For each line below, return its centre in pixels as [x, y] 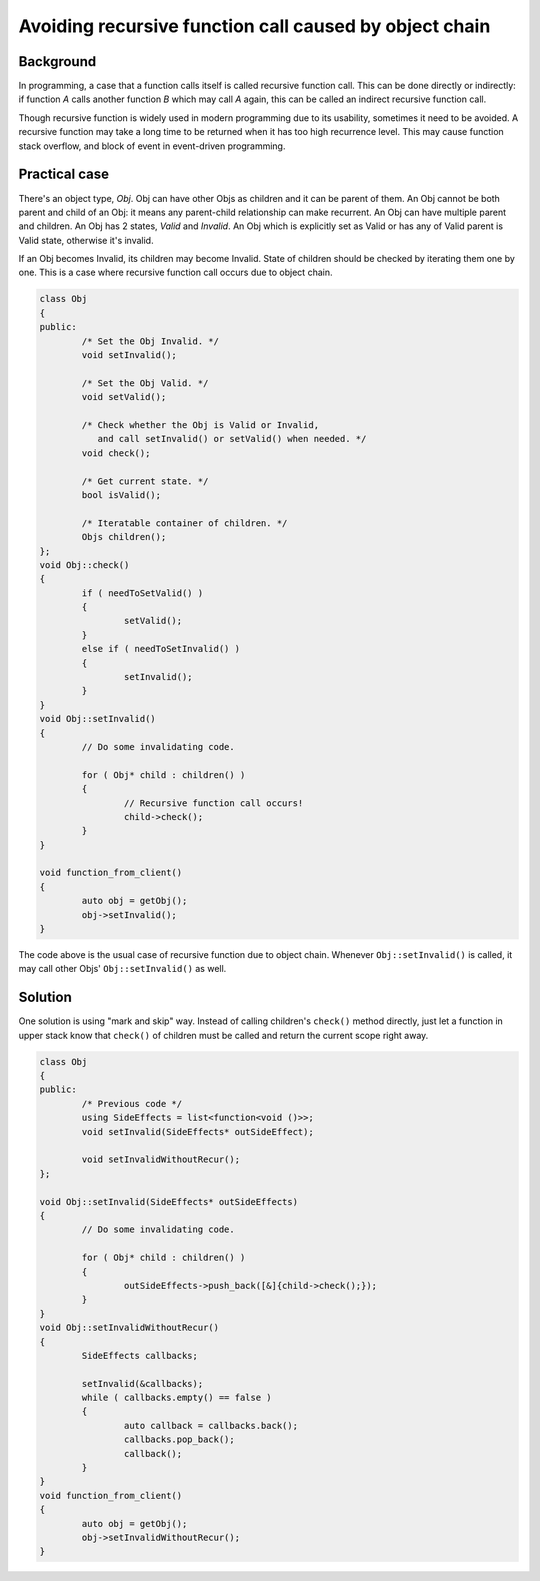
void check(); [116, 453]
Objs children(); [124, 537]
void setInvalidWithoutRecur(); [160, 1159]
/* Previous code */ [132, 1103]
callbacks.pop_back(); [179, 1439]
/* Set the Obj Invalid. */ [150, 341]
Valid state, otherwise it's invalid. [86, 240]
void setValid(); [124, 397]
